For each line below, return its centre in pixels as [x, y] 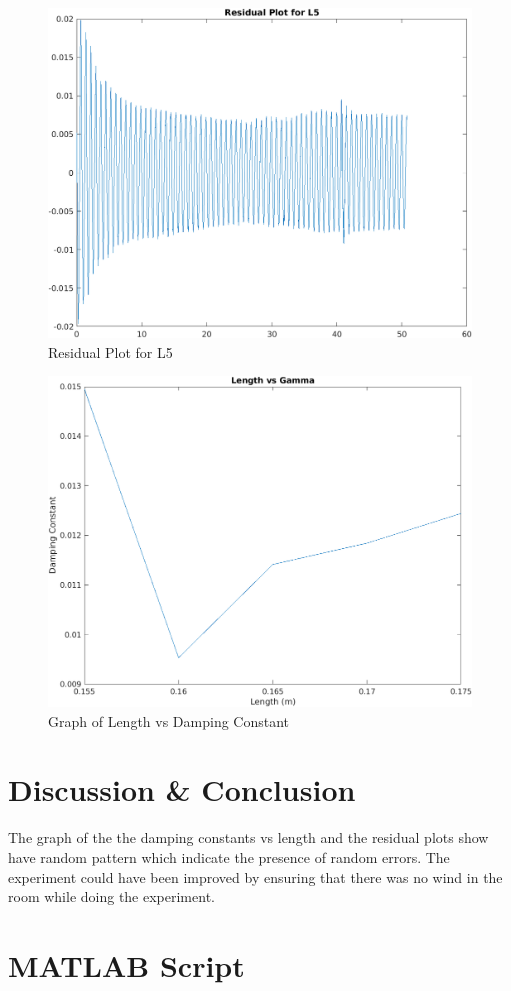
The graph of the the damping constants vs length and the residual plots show [248, 837]
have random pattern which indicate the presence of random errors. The [229, 856]
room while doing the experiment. [111, 896]
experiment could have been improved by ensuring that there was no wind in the [255, 876]
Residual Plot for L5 [110, 351]
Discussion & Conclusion [182, 789]
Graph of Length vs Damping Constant [169, 720]
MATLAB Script [126, 964]
